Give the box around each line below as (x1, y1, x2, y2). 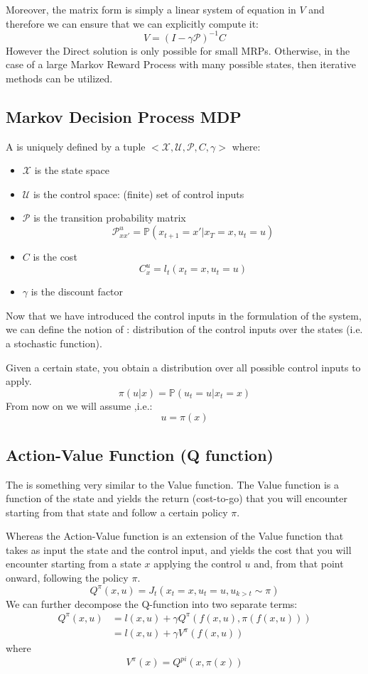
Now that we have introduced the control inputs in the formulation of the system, (6, 308, 362, 322)
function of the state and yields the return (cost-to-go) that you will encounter (6, 491, 348, 506)
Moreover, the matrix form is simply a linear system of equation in (6, 2, 296, 16)
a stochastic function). (6, 335, 102, 350)
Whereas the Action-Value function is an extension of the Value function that (6, 528, 344, 543)
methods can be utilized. (6, 70, 113, 85)
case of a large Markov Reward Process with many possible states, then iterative (6, 57, 357, 72)
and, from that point (254, 556, 344, 571)
